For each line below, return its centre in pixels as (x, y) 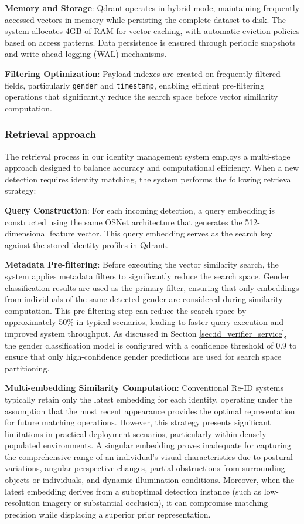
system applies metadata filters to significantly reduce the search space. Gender (147, 275)
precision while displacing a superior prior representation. (108, 514)
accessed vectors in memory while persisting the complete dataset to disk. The (146, 19)
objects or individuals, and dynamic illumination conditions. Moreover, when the (150, 480)
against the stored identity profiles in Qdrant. (86, 244)
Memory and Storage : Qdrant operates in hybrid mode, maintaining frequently (152, 8)
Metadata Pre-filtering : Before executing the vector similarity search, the (142, 264)
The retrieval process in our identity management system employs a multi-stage (148, 156)
